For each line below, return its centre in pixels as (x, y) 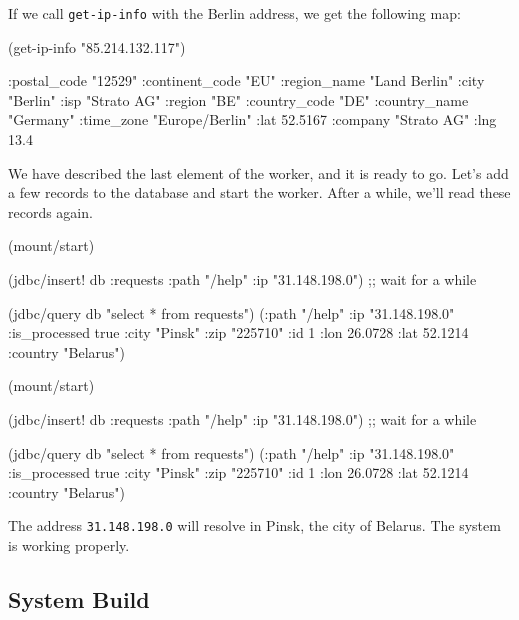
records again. (50, 211)
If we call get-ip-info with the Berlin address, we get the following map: (234, 13)
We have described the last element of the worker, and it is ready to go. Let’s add (258, 172)
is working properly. (69, 545)
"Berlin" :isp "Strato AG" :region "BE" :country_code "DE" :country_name (238, 99)
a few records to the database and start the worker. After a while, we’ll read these (259, 192)
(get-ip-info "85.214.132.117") (97, 46)
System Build (79, 598)
